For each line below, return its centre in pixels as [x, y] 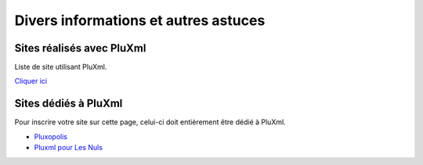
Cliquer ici [31, 81]
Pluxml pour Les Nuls [69, 148]
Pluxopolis [51, 136]
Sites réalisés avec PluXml [80, 48]
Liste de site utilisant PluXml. [61, 67]
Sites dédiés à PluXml [69, 104]
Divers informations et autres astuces [140, 20]
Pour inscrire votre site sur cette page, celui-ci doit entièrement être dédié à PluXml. [150, 122]
